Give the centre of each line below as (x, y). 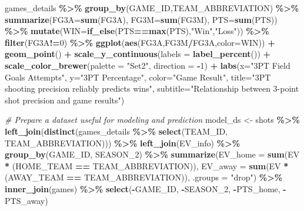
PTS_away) (26, 200)
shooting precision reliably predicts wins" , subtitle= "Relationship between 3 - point (152, 88)
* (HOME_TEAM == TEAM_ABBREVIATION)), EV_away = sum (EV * (147, 165)
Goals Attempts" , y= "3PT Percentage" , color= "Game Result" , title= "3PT (138, 77)
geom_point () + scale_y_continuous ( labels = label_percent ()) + (138, 54)
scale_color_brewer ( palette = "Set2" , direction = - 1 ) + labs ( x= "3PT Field (148, 65)
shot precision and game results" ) (65, 100)
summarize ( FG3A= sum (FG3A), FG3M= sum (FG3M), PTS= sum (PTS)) (141, 19)
